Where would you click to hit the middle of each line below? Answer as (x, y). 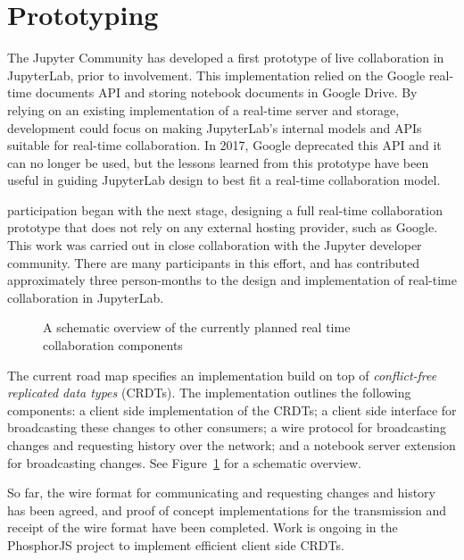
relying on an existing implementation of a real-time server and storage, (203, 109)
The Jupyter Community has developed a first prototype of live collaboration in (226, 58)
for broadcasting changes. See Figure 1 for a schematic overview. (184, 462)
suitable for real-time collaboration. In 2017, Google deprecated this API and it (224, 145)
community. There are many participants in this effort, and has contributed (214, 262)
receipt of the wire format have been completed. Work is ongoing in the (203, 527)
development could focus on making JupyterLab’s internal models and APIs (215, 127)
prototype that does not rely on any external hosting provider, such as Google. (223, 227)
